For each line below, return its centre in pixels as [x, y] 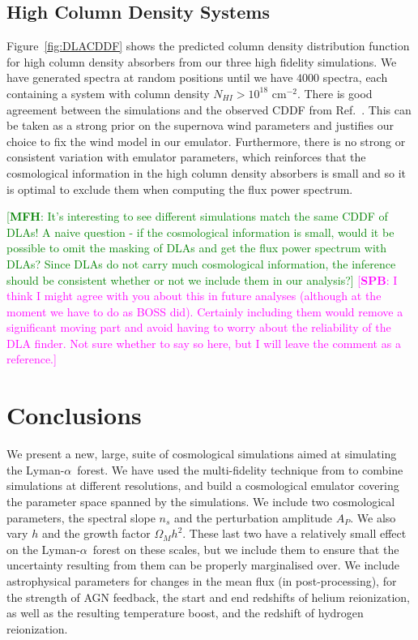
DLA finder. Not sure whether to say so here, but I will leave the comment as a [204, 343]
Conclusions [74, 415]
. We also [373, 517]
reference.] [32, 359]
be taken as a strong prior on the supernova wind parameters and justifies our [200, 125]
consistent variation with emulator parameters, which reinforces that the [186, 157]
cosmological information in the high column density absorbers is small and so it [206, 172]
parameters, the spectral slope [81, 517]
